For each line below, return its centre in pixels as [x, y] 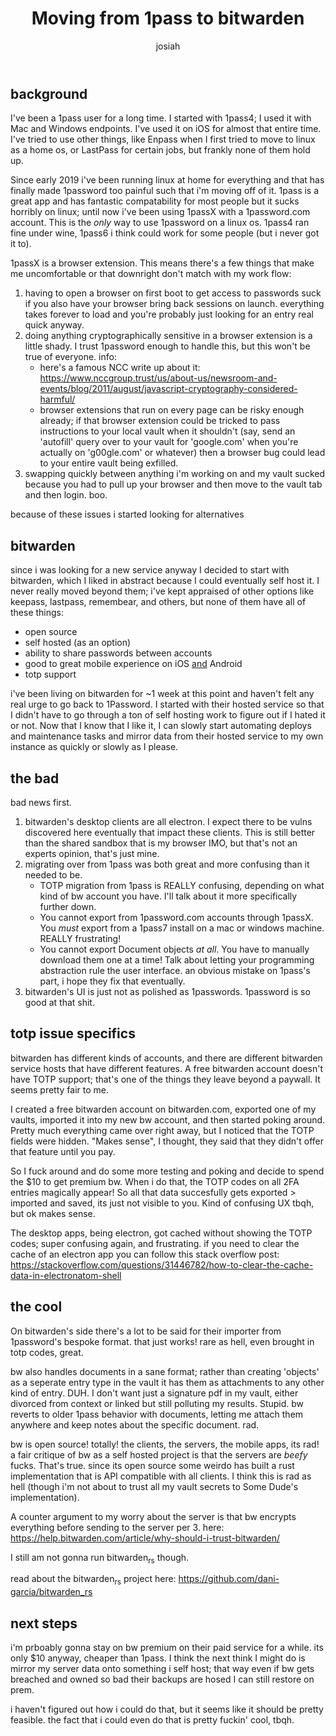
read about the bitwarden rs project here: [93, 1580]
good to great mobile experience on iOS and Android [133, 664]
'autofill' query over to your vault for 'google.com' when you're [169, 442]
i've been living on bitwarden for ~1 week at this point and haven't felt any [162, 694]
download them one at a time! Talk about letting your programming [177, 959]
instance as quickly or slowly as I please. [94, 747]
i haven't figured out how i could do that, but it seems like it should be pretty [167, 1709]
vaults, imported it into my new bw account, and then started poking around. [168, 1119]
